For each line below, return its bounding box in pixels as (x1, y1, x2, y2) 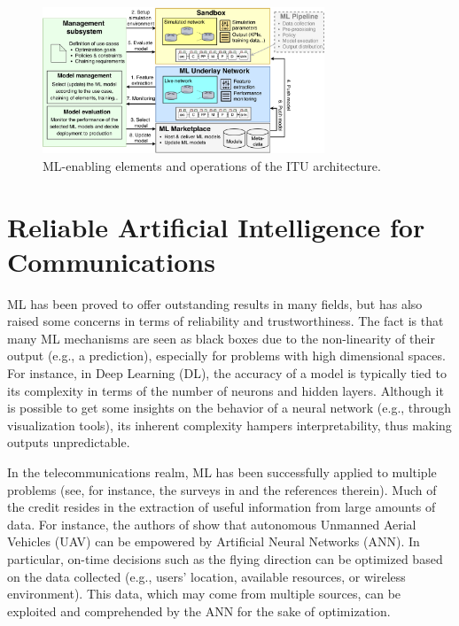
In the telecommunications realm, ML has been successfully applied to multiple (7, 463, 437, 482)
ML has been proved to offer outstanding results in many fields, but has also (7, 294, 423, 313)
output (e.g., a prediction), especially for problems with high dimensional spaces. (7, 346, 446, 365)
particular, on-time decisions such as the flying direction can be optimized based (7, 550, 443, 568)
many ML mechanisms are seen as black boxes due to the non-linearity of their (7, 328, 435, 347)
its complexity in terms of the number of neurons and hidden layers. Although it (7, 381, 444, 399)
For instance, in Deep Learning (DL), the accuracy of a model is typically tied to (7, 364, 447, 383)
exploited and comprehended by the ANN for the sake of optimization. (7, 601, 391, 620)
